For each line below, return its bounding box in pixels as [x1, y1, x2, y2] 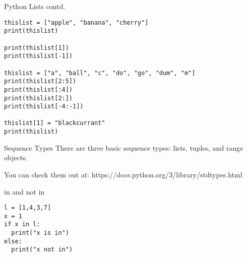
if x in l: [4, 221, 40, 228]
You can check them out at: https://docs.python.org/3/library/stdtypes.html [4, 169, 242, 179]
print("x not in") [11, 246, 73, 253]
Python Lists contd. [4, 1, 66, 11]
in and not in [4, 186, 45, 197]
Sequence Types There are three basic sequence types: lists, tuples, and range [4, 142, 243, 153]
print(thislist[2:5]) [4, 78, 77, 85]
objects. [4, 152, 28, 163]
